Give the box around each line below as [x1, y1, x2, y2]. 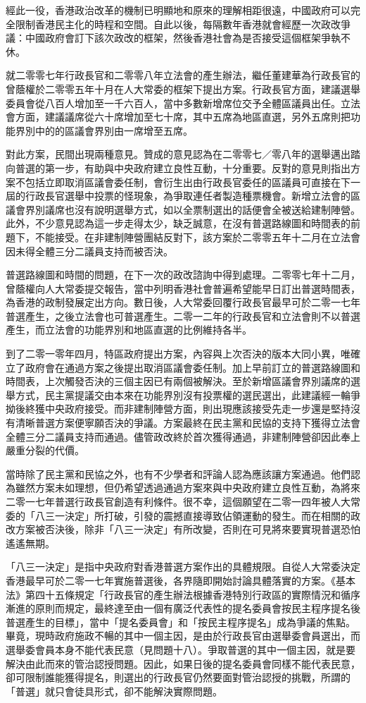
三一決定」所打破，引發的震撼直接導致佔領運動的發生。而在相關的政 [44, 508, 360, 522]
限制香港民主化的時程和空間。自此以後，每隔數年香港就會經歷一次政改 [15, 16, 341, 31]
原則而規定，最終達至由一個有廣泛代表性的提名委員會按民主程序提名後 [34, 601, 360, 616]
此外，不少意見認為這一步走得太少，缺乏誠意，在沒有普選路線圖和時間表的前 [6, 216, 360, 231]
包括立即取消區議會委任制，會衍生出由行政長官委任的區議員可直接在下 [25, 174, 351, 189]
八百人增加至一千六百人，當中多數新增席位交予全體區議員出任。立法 [44, 95, 360, 110]
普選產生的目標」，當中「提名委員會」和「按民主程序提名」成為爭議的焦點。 [6, 614, 355, 629]
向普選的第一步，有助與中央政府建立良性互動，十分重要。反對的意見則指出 [6, 160, 351, 175]
